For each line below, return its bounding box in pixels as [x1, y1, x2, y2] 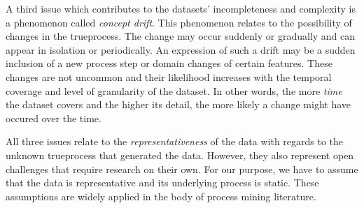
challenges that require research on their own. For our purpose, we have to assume [6, 161, 358, 176]
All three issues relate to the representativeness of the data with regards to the [6, 134, 344, 149]
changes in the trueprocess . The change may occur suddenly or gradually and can [6, 29, 356, 43]
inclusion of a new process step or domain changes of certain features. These [6, 56, 332, 70]
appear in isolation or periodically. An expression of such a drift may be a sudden [6, 42, 356, 57]
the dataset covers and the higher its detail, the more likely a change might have [6, 97, 351, 112]
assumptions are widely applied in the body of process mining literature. [6, 188, 316, 203]
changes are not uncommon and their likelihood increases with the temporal [6, 69, 332, 84]
